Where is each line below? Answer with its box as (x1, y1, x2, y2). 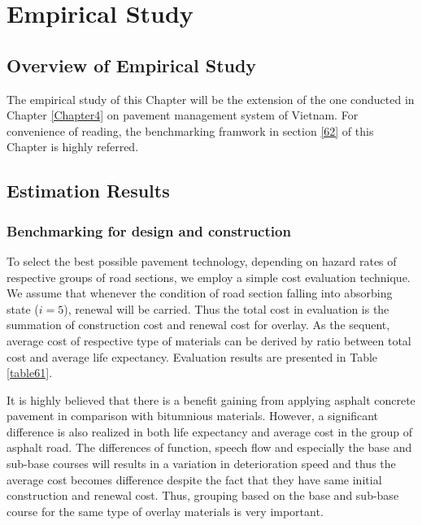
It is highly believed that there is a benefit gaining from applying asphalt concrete (7, 391, 415, 408)
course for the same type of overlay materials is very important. (7, 502, 324, 519)
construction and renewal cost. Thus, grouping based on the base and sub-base (7, 487, 399, 504)
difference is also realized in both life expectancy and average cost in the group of (7, 423, 412, 440)
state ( (7, 300, 39, 317)
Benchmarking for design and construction (7, 220, 291, 241)
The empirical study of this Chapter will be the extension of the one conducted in (7, 90, 415, 107)
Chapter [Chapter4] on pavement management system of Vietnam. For (7, 106, 359, 124)
